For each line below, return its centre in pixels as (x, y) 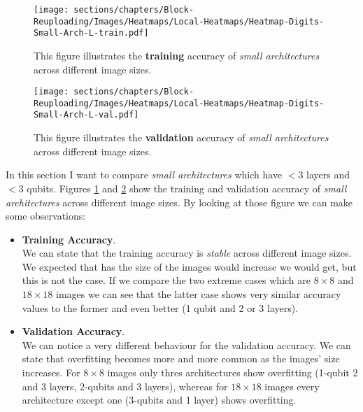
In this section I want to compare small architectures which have (144, 175)
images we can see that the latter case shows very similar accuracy (199, 294)
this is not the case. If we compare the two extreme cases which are (166, 280)
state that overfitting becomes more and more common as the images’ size (181, 358)
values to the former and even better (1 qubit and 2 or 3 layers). (160, 307)
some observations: (46, 216)
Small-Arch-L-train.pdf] (91, 33)
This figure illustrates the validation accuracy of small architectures (181, 137)
